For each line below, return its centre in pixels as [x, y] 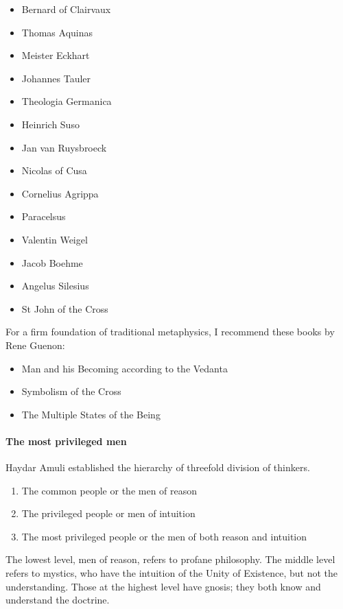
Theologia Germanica [67, 101]
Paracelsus [44, 216]
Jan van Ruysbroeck [64, 147]
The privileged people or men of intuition [108, 513]
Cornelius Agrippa [60, 193]
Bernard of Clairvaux [66, 9]
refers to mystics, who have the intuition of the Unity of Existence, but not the [171, 573]
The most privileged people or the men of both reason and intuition [164, 536]
